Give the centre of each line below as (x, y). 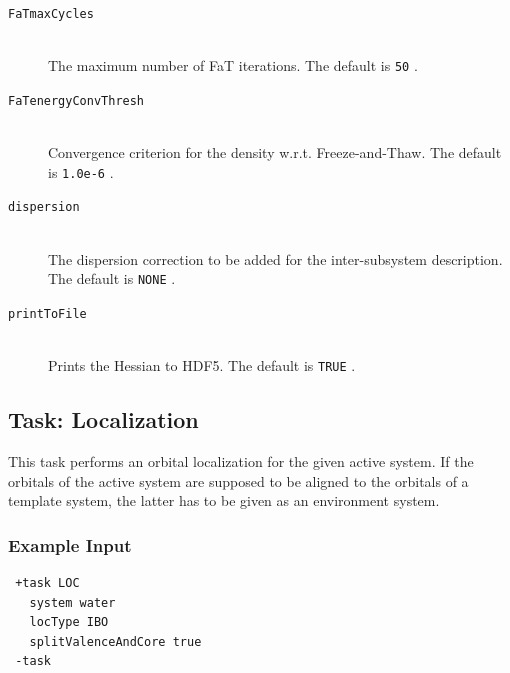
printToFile (47, 313)
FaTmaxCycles (51, 14)
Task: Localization (103, 419)
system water (72, 602)
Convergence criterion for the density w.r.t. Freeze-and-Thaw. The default (275, 152)
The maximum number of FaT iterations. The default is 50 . (233, 65)
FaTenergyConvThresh (76, 100)
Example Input (70, 544)
